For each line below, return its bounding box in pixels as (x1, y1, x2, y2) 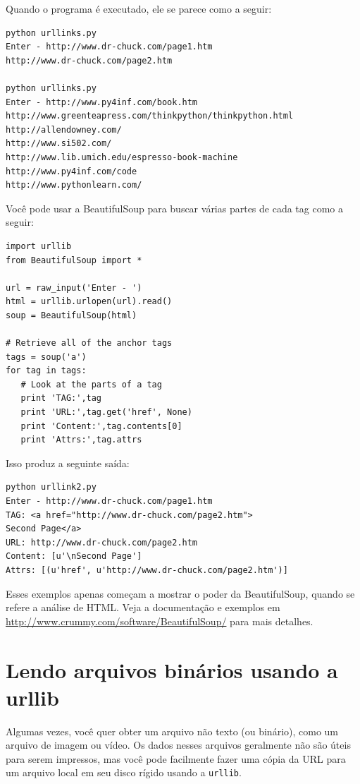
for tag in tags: (6, 366, 87, 376)
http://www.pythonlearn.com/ (6, 180, 142, 191)
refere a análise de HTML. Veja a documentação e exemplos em (6, 600, 280, 615)
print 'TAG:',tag (20, 393, 102, 404)
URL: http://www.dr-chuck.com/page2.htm (6, 537, 198, 548)
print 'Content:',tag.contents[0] (20, 421, 182, 431)
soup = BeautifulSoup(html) (6, 310, 137, 320)
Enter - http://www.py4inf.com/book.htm (6, 97, 198, 107)
